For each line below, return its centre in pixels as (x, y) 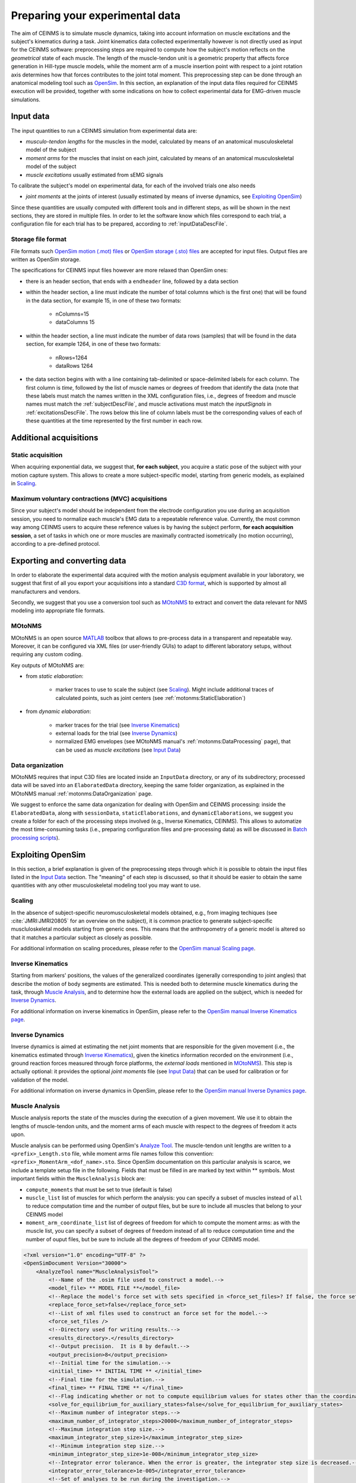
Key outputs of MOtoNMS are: (48, 665)
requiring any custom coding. (47, 654)
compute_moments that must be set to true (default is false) (99, 1189)
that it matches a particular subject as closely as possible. (82, 937)
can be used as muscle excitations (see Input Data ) (118, 750)
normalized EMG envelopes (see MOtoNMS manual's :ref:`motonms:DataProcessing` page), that (173, 741)
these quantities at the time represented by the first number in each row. (114, 421)
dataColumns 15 (75, 322)
